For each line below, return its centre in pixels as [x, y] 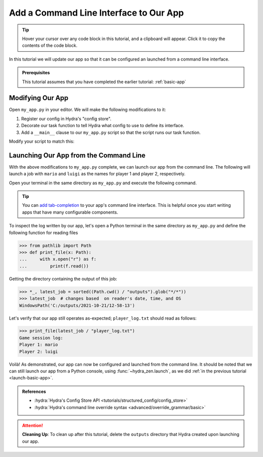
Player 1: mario [39, 345]
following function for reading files [43, 233]
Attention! [33, 425]
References [34, 392]
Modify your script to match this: [42, 141]
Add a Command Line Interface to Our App [96, 13]
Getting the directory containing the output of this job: [63, 279]
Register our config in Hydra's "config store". [66, 119]
